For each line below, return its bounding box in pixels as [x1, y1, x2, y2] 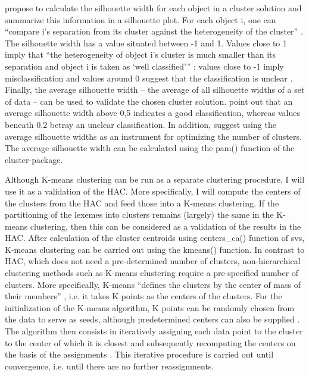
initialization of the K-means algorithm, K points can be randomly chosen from [5, 301, 295, 314]
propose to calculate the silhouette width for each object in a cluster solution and [5, 2, 302, 14]
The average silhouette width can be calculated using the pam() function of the [5, 142, 295, 154]
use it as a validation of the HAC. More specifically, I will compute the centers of [5, 184, 301, 197]
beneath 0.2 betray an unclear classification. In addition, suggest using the [5, 118, 276, 130]
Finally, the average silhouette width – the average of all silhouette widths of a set [5, 83, 305, 96]
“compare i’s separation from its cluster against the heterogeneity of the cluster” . [5, 25, 303, 37]
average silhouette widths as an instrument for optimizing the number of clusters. [5, 130, 302, 142]
